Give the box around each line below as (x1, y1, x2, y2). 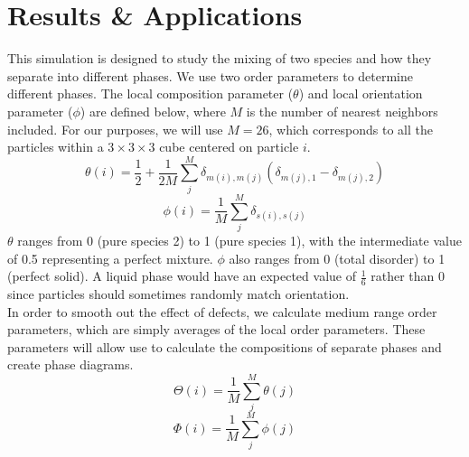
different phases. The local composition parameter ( (7, 84, 294, 103)
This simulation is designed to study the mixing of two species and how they (7, 49, 432, 68)
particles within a (7, 137, 104, 156)
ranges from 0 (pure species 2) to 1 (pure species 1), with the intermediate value (17, 230, 462, 249)
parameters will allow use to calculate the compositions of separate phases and (7, 337, 442, 356)
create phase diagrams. (7, 355, 134, 374)
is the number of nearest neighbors (246, 101, 438, 120)
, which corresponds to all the (268, 119, 433, 138)
